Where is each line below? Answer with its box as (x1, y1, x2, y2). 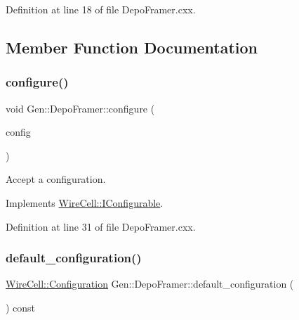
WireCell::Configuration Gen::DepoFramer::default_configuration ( (6, 276, 294, 291)
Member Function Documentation (6, 36, 258, 58)
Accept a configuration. (6, 172, 106, 186)
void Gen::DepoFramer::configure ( (6, 101, 155, 115)
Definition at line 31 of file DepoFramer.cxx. (6, 219, 196, 233)
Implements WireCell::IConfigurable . (6, 195, 164, 210)
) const (6, 300, 36, 314)
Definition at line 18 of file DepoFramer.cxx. (6, 2, 196, 16)
